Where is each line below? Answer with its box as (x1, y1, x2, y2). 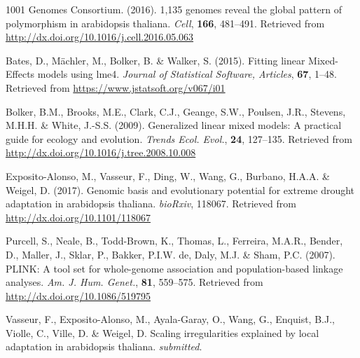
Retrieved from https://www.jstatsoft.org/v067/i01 (6, 80, 226, 95)
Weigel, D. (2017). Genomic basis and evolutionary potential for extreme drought (6, 182, 355, 197)
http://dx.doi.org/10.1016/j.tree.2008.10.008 (6, 145, 196, 160)
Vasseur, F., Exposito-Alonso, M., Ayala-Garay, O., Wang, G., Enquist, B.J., (6, 312, 335, 326)
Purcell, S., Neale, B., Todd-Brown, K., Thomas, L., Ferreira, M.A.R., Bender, (6, 233, 343, 248)
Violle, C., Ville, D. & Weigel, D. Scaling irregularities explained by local (6, 325, 319, 340)
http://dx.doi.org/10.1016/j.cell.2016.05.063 (6, 29, 194, 44)
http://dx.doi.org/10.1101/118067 (6, 209, 151, 224)
